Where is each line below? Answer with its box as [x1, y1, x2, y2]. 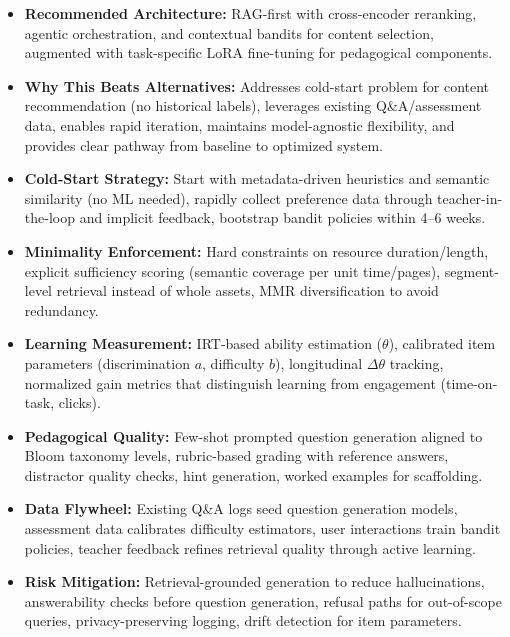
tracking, [389, 352, 444, 373]
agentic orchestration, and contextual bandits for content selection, [24, 22, 434, 43]
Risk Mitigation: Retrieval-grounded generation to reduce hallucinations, [24, 571, 485, 592]
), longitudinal [274, 352, 363, 373]
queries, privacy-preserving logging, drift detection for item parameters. [24, 610, 462, 631]
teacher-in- [437, 187, 503, 208]
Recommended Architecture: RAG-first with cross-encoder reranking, [24, 3, 477, 23]
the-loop [24, 207, 75, 228]
